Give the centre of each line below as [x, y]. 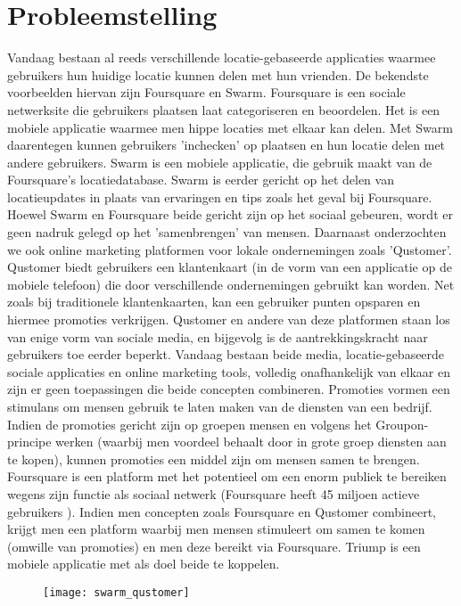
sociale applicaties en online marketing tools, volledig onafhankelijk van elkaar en [229, 371]
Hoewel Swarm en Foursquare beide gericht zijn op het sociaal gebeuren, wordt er [230, 214]
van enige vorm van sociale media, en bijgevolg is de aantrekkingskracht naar [218, 336]
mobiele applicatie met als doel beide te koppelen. [144, 564]
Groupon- [402, 424]
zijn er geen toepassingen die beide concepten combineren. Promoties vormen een [229, 389]
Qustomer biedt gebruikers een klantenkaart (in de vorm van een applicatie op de [230, 267]
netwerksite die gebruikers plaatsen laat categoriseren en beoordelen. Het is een [224, 109]
